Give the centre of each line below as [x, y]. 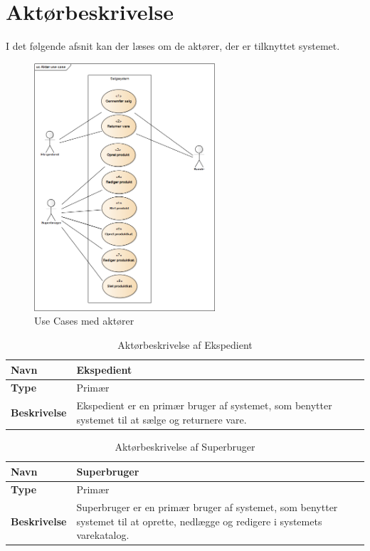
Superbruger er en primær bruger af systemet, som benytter [207, 507]
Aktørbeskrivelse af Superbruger [185, 446]
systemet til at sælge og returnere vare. [162, 419]
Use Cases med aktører [84, 321]
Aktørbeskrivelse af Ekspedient [185, 344]
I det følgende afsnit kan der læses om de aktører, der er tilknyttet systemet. [173, 46]
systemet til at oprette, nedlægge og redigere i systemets [199, 521]
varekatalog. [103, 535]
